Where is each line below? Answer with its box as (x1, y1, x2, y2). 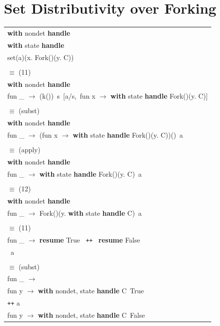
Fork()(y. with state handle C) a (39, 207, 142, 218)
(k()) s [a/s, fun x (39, 91, 95, 101)
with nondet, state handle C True (37, 285, 144, 296)
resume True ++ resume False (39, 234, 140, 244)
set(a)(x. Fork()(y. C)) (7, 52, 74, 62)
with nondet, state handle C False (37, 310, 145, 320)
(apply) (18, 144, 41, 155)
